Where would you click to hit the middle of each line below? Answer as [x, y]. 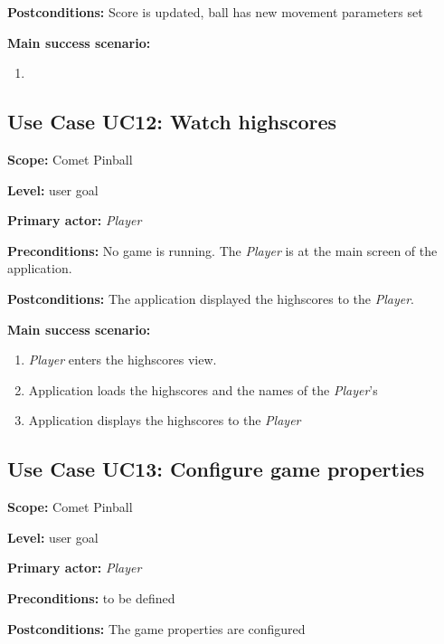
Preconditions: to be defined [91, 597]
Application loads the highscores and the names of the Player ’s [203, 389]
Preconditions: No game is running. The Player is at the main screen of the [222, 250]
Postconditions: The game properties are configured [156, 628]
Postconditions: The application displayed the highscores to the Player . [211, 298]
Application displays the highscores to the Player [165, 420]
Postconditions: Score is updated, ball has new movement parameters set [215, 12]
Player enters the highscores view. [123, 360]
